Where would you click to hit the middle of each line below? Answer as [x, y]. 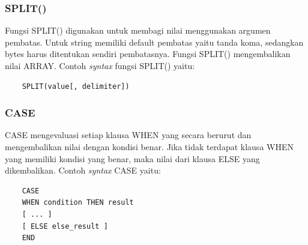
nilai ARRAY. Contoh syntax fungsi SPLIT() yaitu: [100, 65]
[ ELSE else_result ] [65, 226]
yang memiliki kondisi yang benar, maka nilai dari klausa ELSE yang [132, 158]
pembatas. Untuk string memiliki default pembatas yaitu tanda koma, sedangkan [154, 42]
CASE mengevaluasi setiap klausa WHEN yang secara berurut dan [128, 135]
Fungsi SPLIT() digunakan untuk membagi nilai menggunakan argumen [138, 30]
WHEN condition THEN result [78, 203]
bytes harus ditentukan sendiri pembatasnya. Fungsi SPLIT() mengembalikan [148, 54]
